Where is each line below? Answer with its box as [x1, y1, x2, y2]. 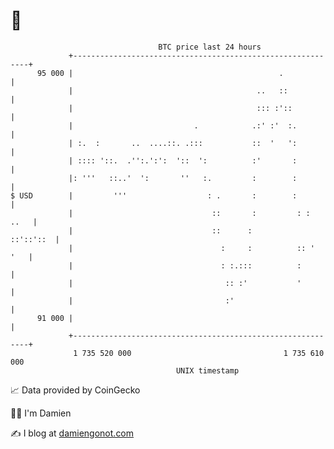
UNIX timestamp [175, 365, 240, 376]
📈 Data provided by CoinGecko [10, 384, 141, 396]
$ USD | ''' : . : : [10, 190, 298, 201]
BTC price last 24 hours [158, 42, 262, 52]
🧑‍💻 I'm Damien [10, 407, 72, 419]
